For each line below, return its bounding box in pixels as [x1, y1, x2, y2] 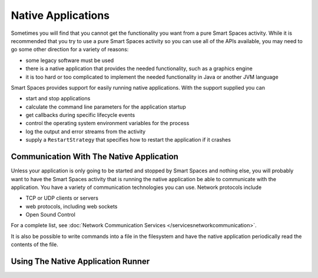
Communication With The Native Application [11, 152, 179, 162]
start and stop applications [25, 95, 91, 102]
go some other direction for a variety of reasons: [11, 46, 129, 53]
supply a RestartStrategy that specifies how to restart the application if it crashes [25, 136, 231, 143]
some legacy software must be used [25, 57, 114, 64]
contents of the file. [11, 241, 58, 248]
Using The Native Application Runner [11, 257, 150, 267]
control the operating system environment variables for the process [25, 120, 190, 127]
